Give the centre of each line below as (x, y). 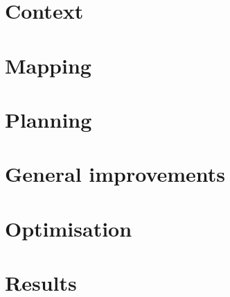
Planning (48, 119)
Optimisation (69, 228)
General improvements (115, 174)
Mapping (48, 65)
